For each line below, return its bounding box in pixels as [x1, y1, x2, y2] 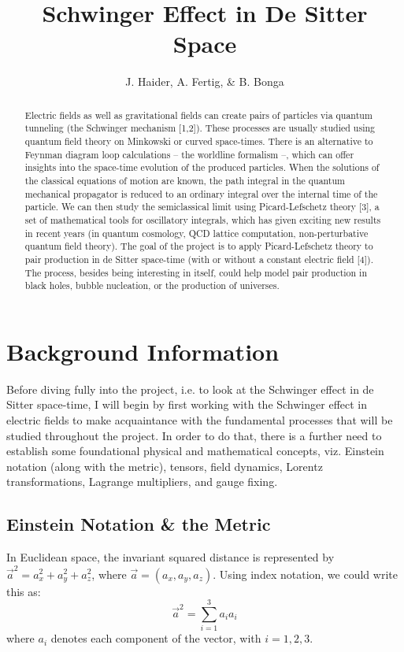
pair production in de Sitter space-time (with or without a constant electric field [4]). [24, 252, 374, 265]
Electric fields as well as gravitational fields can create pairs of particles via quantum [24, 108, 372, 121]
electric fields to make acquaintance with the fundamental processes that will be [6, 412, 393, 428]
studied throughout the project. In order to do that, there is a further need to [6, 427, 382, 443]
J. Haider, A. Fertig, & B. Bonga [125, 73, 284, 90]
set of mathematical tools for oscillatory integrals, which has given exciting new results [24, 213, 381, 226]
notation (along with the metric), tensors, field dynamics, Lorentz [6, 458, 323, 474]
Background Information [6, 335, 280, 367]
